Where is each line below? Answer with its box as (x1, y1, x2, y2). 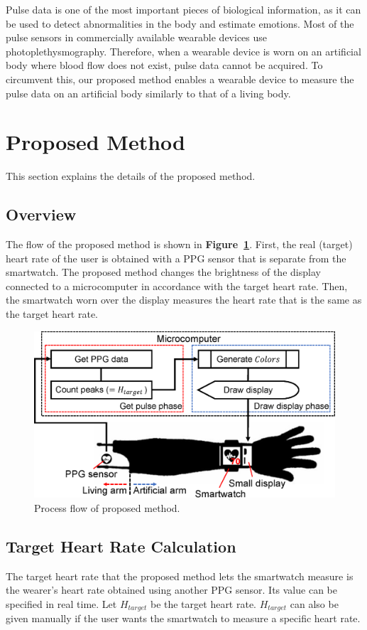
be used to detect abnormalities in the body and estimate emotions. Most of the (6, 16, 354, 31)
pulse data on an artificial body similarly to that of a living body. (6, 85, 291, 100)
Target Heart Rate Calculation (6, 535, 236, 557)
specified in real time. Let (6, 596, 117, 611)
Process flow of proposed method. (34, 501, 180, 515)
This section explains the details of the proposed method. (6, 169, 256, 183)
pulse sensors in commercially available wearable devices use (6, 30, 268, 45)
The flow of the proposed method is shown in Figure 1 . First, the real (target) (6, 237, 353, 252)
